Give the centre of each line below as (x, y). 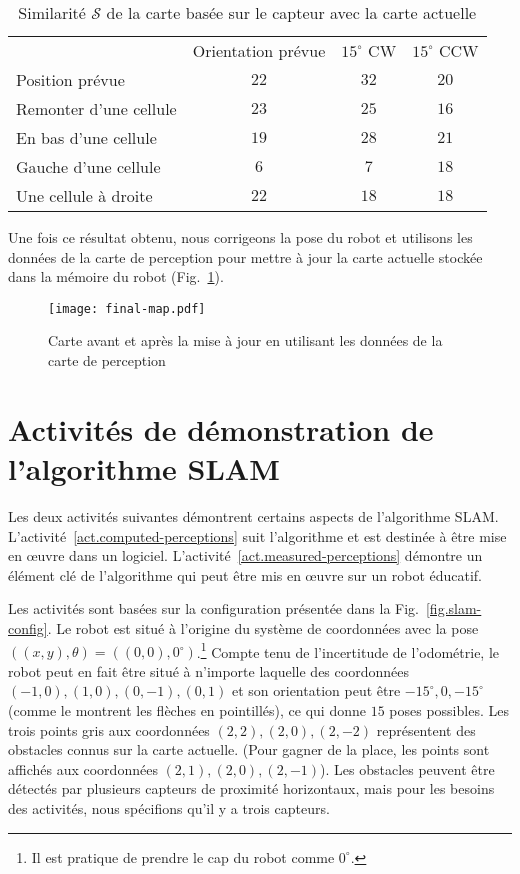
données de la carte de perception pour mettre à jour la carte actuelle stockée (245, 256)
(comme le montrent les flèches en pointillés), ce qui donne (187, 709)
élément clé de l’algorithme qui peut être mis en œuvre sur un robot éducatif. (245, 574)
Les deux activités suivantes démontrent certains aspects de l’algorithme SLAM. (253, 515)
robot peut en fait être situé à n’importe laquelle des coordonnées (208, 670)
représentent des (426, 729)
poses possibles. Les (449, 709)
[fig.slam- (453, 608)
